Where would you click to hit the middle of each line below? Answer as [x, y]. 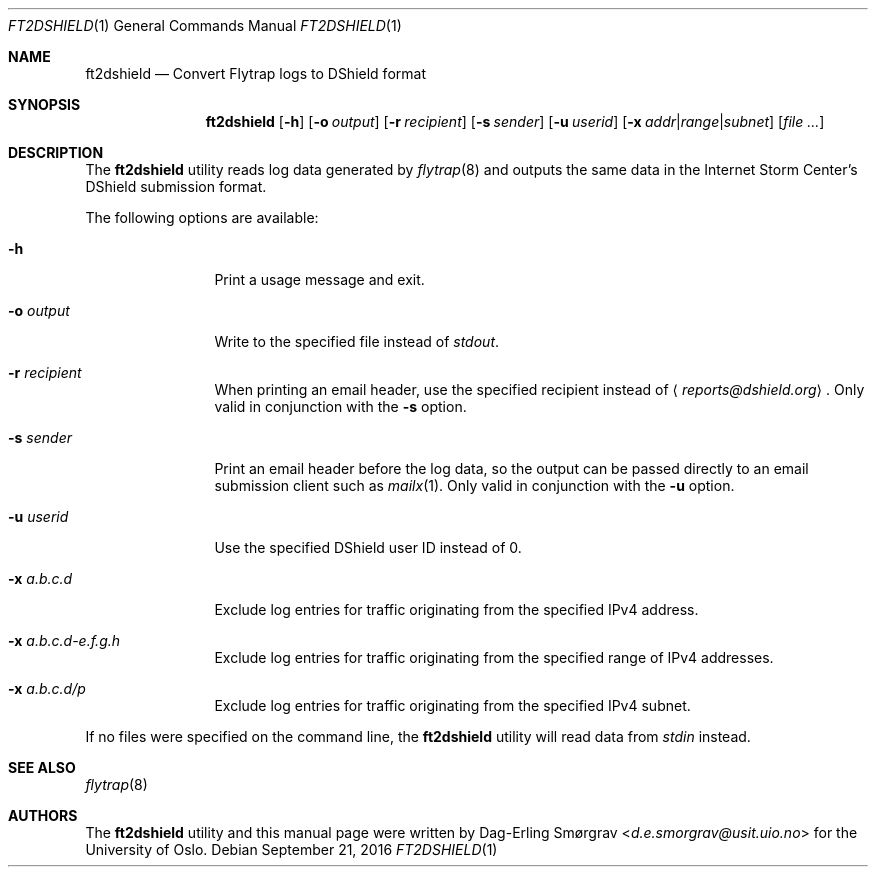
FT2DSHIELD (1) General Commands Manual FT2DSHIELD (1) [205, 25]
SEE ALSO [42, 767]
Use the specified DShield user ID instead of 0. [368, 547]
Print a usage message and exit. [319, 279]
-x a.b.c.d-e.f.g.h [64, 640]
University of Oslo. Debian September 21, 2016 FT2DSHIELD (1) [291, 849]
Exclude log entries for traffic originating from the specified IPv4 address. [456, 609]
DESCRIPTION [56, 152]
